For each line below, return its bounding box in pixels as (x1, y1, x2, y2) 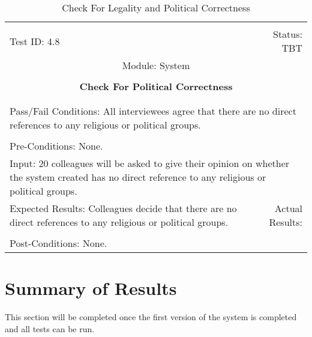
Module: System (122, 58, 190, 72)
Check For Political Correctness (79, 79, 233, 93)
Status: (273, 27, 302, 41)
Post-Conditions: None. (10, 236, 107, 250)
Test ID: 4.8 (10, 34, 60, 48)
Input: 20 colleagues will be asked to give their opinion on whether (10, 156, 290, 170)
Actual (274, 201, 302, 215)
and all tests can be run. (5, 322, 95, 335)
